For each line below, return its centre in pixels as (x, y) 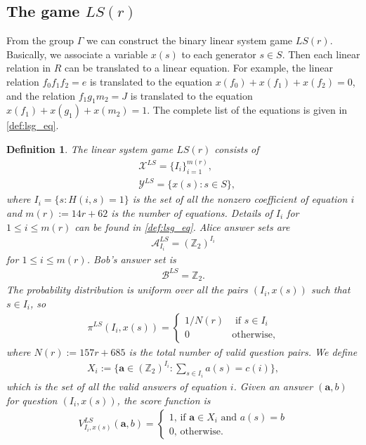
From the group (40, 40)
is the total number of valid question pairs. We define (243, 351)
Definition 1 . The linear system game (90, 148)
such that (331, 290)
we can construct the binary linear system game (189, 40)
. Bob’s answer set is (131, 259)
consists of (237, 148)
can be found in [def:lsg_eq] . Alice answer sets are (182, 226)
